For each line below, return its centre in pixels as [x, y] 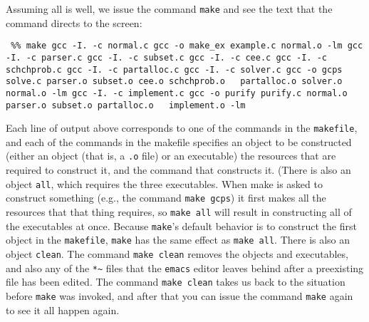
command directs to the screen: [74, 22]
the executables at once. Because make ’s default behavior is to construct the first [181, 225]
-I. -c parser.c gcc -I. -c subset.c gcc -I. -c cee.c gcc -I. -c [167, 57]
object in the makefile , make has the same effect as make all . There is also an [178, 240]
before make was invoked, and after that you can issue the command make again [180, 295]
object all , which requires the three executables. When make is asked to [164, 183]
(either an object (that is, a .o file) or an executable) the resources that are [171, 156]
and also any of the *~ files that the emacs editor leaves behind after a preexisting [185, 268]
